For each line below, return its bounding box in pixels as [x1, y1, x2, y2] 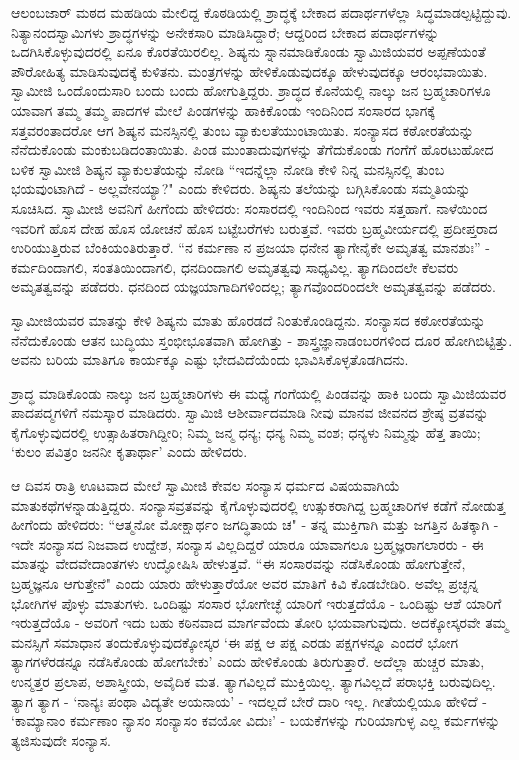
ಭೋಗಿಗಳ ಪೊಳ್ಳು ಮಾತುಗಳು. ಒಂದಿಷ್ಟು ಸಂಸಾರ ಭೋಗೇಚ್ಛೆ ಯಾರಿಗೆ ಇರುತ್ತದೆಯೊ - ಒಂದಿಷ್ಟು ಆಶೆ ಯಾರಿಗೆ [11, 592, 502, 613]
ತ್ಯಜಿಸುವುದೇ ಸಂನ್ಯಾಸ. [11, 729, 111, 750]
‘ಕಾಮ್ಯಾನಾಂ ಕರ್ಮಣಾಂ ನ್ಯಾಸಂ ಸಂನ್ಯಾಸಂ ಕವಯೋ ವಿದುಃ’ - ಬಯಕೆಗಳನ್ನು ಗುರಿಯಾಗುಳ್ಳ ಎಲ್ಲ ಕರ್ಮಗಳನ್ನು [11, 710, 501, 731]
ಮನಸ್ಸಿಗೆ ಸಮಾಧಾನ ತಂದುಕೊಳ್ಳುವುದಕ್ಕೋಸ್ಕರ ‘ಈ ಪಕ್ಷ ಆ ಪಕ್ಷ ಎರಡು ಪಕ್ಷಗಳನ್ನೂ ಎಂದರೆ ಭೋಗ [11, 631, 459, 652]
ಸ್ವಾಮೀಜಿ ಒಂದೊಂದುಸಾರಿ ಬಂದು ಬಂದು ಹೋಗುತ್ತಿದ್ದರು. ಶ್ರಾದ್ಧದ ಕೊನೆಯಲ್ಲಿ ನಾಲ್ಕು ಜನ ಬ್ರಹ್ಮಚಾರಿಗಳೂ [11, 80, 491, 101]
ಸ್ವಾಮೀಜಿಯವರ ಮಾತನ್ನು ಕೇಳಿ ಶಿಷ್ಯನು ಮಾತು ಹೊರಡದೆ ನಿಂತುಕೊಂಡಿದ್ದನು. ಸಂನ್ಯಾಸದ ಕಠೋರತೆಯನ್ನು [11, 309, 486, 330]
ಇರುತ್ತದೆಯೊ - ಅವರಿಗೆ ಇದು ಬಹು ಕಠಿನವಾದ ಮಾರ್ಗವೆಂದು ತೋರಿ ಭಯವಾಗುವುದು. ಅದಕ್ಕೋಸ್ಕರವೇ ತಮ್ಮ [11, 612, 508, 633]
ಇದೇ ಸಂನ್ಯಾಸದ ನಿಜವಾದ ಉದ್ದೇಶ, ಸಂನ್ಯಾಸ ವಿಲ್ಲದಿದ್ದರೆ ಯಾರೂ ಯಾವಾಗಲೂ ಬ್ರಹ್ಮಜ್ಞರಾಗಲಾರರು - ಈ [11, 533, 484, 554]
